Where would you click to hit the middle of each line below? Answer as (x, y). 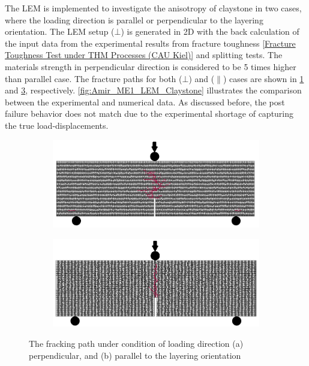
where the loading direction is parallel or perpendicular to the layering (134, 19)
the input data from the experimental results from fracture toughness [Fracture (150, 43)
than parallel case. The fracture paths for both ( (94, 78)
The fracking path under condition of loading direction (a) (136, 343)
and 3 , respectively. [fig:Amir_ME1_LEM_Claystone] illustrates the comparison (153, 90)
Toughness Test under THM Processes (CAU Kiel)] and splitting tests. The (144, 55)
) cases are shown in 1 (263, 78)
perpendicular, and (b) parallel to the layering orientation (135, 355)
